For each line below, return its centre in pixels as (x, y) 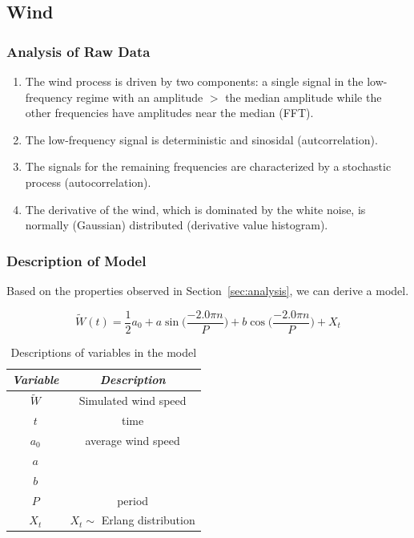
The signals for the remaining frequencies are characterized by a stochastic (208, 166)
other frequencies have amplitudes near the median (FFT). (169, 113)
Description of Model (76, 260)
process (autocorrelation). (88, 182)
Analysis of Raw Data (78, 51)
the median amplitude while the (303, 97)
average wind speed (133, 440)
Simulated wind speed (133, 400)
